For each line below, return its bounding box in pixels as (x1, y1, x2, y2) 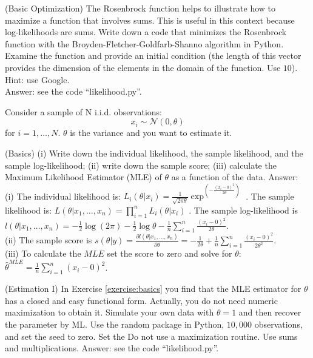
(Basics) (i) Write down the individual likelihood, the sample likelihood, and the (5, 146, 303, 159)
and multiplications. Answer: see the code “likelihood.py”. (5, 342, 219, 354)
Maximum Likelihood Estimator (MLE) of (5, 171, 162, 183)
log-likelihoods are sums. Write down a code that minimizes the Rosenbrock (5, 25, 287, 38)
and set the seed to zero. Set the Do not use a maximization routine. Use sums (5, 329, 298, 342)
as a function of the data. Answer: (171, 171, 298, 183)
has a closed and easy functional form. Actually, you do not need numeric (5, 294, 278, 306)
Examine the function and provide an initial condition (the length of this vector (5, 49, 301, 62)
